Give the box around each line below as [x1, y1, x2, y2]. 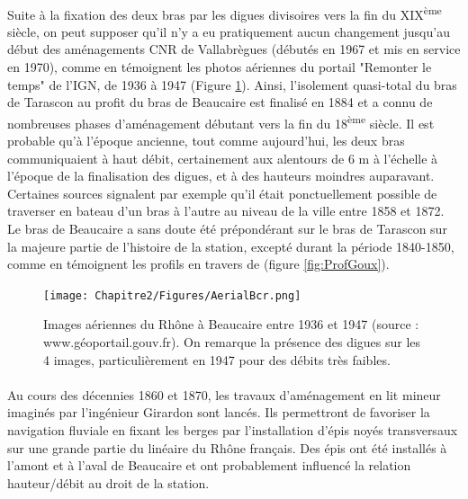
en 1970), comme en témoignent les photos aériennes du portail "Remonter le [7, 58, 432, 76]
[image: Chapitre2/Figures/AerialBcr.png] [43, 289, 301, 302]
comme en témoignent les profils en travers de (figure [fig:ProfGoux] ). [7, 254, 390, 273]
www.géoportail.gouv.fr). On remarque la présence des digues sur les [43, 333, 421, 352]
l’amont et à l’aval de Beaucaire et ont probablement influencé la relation [7, 456, 411, 475]
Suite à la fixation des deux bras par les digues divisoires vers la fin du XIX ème [7, 2, 442, 23]
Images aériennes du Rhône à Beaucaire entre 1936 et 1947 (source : [43, 315, 419, 334]
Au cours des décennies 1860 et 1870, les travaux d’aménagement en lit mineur [7, 385, 441, 404]
